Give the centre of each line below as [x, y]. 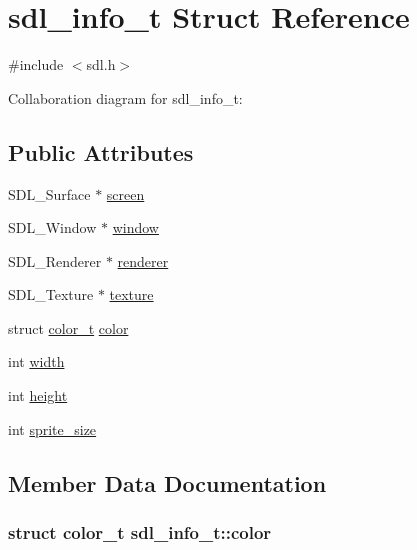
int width [36, 361]
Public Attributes [101, 151]
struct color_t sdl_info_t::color [140, 531]
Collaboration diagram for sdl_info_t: [125, 97]
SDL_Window [52, 227]
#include [36, 64]
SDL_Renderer [55, 260]
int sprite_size [52, 428]
